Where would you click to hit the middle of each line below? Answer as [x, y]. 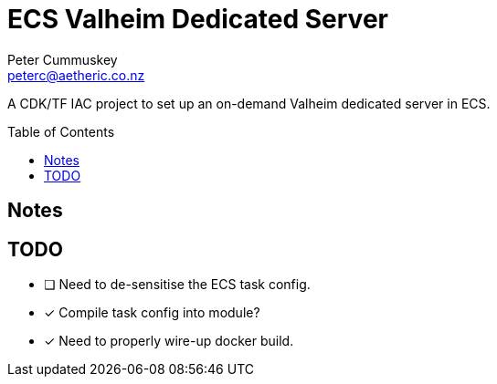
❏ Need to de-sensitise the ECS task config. [177, 285]
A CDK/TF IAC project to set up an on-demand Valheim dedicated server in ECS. [249, 103]
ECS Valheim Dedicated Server [198, 19]
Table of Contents [61, 131]
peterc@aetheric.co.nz [76, 75]
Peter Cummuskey [63, 59]
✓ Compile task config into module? [152, 313]
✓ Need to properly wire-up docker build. [169, 341]
